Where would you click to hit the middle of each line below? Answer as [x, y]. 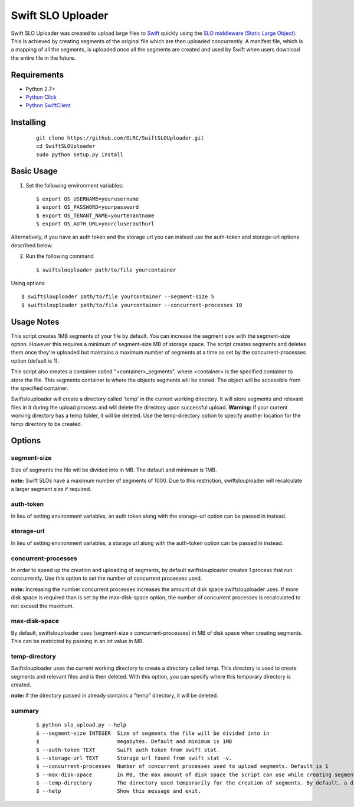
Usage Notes [35, 322]
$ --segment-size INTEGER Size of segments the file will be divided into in [153, 733]
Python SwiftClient [48, 105]
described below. [32, 245]
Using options [28, 283]
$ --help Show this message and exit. [119, 791]
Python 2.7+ [41, 89]
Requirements [37, 75]
